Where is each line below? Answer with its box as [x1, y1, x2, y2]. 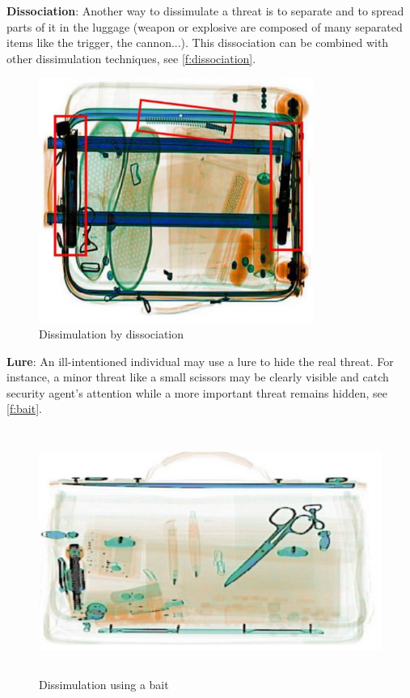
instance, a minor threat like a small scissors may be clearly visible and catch [6, 368, 389, 385]
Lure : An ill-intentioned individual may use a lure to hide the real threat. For [6, 352, 394, 369]
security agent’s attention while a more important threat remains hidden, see [6, 384, 388, 401]
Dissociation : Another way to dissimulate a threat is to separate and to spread [6, 2, 404, 19]
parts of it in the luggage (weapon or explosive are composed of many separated [6, 18, 403, 35]
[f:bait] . [6, 400, 42, 417]
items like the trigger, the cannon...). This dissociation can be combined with [6, 34, 389, 51]
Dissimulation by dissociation [39, 326, 184, 343]
